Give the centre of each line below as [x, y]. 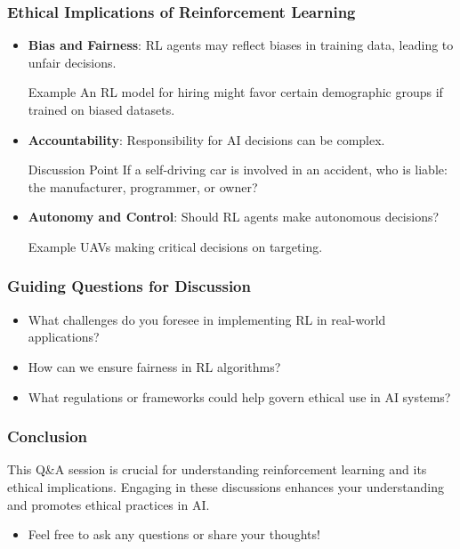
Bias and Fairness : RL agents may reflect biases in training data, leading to [241, 45]
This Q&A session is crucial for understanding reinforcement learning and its [217, 469]
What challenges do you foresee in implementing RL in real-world [207, 319]
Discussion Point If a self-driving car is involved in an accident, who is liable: [238, 170]
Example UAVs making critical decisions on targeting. [175, 246]
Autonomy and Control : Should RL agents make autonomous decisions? [234, 217]
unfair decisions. [72, 62]
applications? [64, 337]
